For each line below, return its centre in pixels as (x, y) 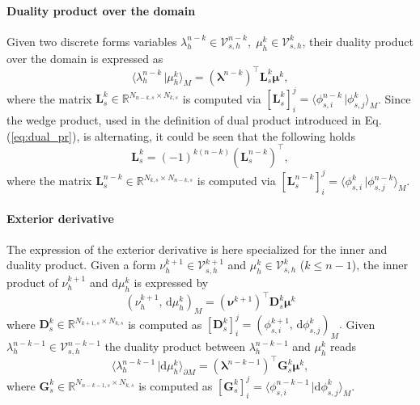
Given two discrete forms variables (92, 41)
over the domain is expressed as (85, 58)
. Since (395, 98)
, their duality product (358, 41)
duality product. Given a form (81, 265)
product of (32, 282)
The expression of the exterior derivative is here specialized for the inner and (197, 249)
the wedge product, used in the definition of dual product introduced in (184, 119)
